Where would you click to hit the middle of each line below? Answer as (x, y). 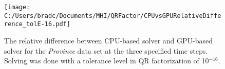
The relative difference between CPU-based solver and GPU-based (109, 40)
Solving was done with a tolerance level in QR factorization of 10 (107, 61)
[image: (17, 7)
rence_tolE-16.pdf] (37, 24)
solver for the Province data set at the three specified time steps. (106, 50)
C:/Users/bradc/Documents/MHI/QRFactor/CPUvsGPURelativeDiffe (113, 16)
